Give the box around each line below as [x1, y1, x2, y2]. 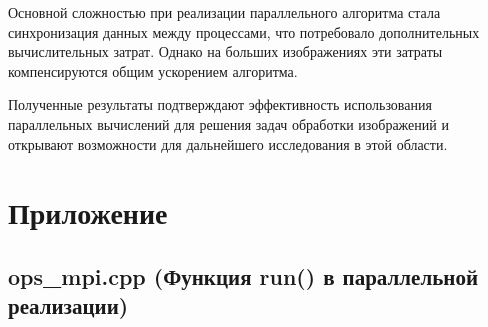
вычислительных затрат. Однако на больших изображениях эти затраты [8, 41, 443, 62]
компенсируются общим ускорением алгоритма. [8, 60, 298, 81]
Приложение [8, 192, 168, 233]
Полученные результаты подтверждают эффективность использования [8, 94, 432, 115]
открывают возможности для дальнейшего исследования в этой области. [8, 133, 448, 154]
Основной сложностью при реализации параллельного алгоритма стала [8, 2, 441, 22]
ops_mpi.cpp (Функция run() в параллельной [8, 260, 478, 291]
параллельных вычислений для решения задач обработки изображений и [8, 113, 449, 134]
